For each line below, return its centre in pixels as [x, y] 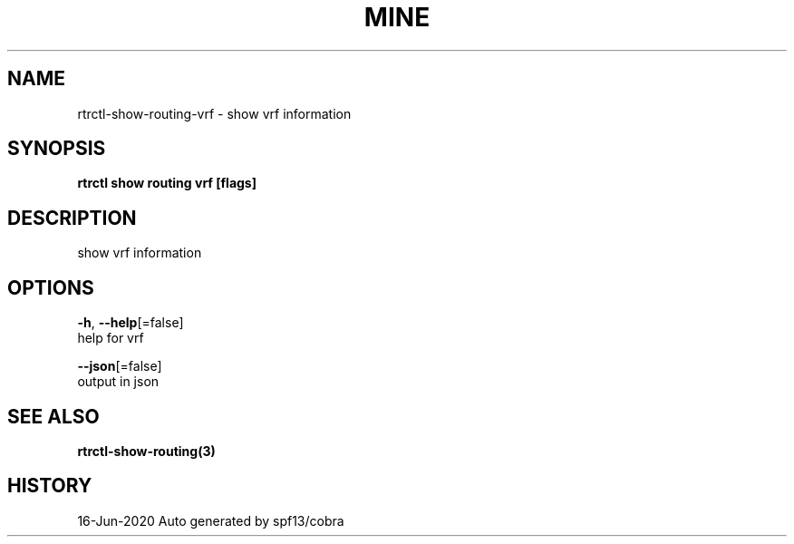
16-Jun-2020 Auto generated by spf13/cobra [211, 520]
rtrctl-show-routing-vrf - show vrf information [214, 113]
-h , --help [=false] [131, 323]
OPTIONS [51, 287]
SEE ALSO [53, 416]
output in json [118, 382]
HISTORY [50, 486]
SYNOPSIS [57, 149]
